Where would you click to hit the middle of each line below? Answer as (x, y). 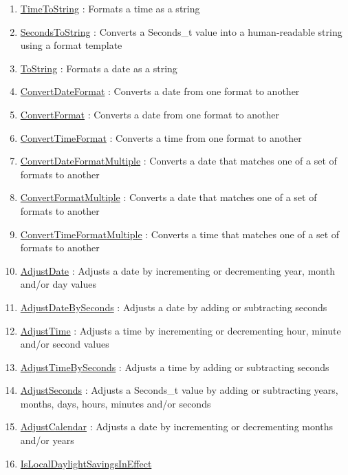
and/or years (47, 440)
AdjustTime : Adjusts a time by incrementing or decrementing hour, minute (181, 330)
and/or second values (65, 344)
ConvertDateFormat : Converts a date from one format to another (160, 91)
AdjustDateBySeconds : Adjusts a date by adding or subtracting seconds (174, 307)
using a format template (71, 45)
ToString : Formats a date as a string (99, 68)
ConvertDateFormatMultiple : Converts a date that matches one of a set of (178, 161)
